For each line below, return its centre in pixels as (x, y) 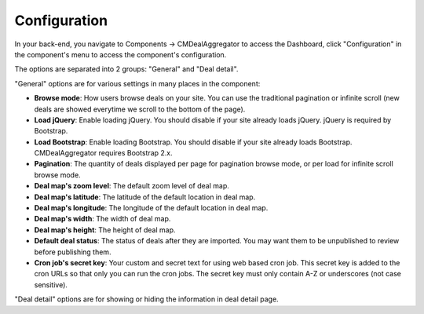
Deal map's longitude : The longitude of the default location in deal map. (151, 208)
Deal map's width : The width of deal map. (102, 219)
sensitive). (51, 285)
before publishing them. (73, 252)
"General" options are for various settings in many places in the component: (137, 83)
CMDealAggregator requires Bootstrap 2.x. (103, 153)
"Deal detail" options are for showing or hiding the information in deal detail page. (146, 299)
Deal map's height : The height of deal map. (105, 230)
